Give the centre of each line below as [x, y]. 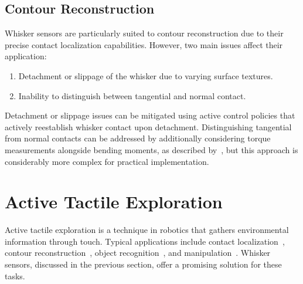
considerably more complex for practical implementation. [107, 161]
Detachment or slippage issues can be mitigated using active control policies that [150, 115]
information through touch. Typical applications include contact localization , [145, 241]
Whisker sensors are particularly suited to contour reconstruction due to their [144, 33]
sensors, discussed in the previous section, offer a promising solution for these [143, 264]
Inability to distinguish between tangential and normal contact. [132, 95]
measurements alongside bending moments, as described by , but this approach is [151, 149]
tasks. [15, 275]
